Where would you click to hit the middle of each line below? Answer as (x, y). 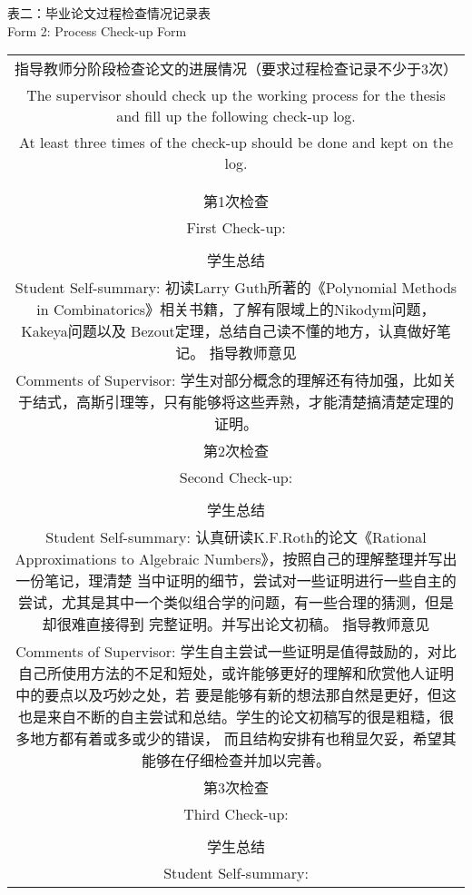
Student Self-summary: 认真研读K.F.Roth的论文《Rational (236, 537)
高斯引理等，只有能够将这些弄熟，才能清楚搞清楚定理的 (265, 402)
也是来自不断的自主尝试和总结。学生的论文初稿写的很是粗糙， (228, 717)
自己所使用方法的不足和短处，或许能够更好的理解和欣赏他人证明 (236, 674)
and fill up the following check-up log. (236, 116)
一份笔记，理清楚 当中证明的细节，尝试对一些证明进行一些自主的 (236, 581)
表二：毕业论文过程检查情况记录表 (109, 13)
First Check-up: (236, 228)
